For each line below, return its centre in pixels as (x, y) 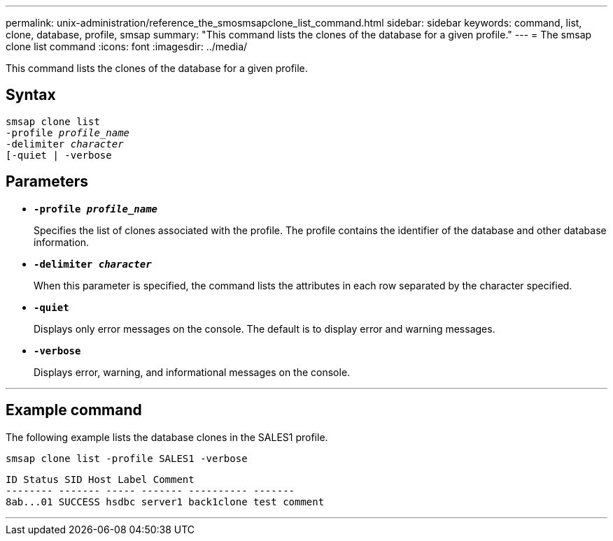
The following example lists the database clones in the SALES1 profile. (167, 437)
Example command (74, 410)
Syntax (31, 95)
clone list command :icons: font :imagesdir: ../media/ (127, 46)
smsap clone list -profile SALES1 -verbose (127, 458)
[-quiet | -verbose (59, 155)
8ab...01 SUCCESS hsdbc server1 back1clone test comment (165, 502)
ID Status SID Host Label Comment (100, 479)
